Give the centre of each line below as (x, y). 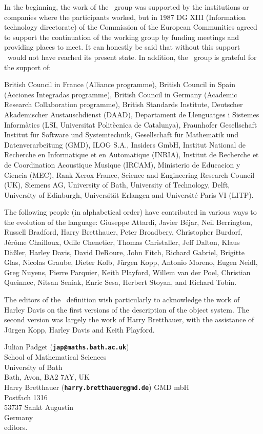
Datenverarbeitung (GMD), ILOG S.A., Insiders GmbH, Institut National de (125, 144)
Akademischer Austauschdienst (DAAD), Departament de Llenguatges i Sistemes (132, 114)
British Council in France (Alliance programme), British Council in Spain (120, 84)
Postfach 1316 (26, 397)
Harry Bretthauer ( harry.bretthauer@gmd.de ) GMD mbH (97, 387)
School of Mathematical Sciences (55, 357)
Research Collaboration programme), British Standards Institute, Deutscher (124, 104)
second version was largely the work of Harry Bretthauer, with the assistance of (129, 319)
